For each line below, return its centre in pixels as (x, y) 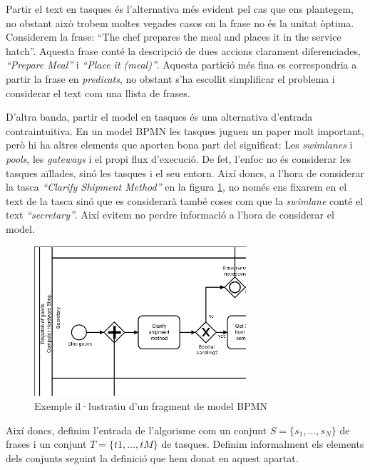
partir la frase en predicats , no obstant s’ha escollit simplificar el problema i (170, 78)
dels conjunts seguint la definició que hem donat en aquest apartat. (152, 457)
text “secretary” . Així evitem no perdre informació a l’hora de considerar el (170, 215)
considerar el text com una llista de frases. (98, 92)
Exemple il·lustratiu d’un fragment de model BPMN (151, 405)
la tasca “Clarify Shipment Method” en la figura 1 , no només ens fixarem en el (176, 187)
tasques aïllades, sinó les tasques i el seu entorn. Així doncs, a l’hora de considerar (185, 172)
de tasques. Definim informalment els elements (263, 444)
